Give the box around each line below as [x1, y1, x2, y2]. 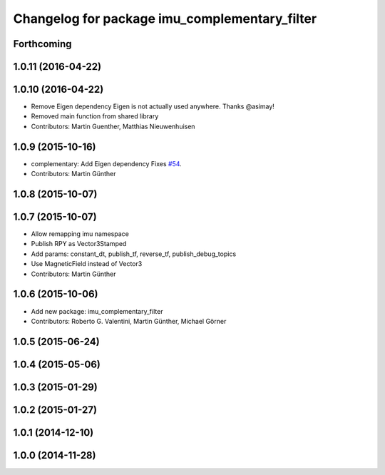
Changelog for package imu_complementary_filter [13, 11, 317, 26]
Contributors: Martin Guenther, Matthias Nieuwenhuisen [31, 122, 195, 131]
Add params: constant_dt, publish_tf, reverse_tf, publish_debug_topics [31, 250, 237, 258]
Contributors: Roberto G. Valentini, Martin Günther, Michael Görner [31, 317, 227, 325]
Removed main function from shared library [31, 112, 159, 121]
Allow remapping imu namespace [31, 230, 130, 238]
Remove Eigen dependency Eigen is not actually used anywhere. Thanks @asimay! [31, 102, 274, 111]
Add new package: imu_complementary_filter [31, 307, 163, 315]
